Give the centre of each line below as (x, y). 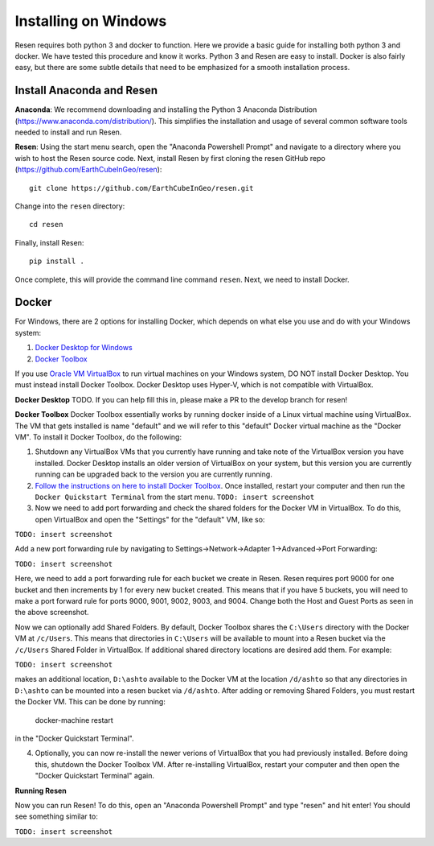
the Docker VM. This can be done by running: (90, 702)
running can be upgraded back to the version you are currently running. (154, 474)
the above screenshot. (52, 613)
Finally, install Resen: (49, 242)
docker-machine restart (74, 720)
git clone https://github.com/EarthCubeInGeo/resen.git (141, 188)
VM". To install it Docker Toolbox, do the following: (98, 437)
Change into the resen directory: (70, 206)
